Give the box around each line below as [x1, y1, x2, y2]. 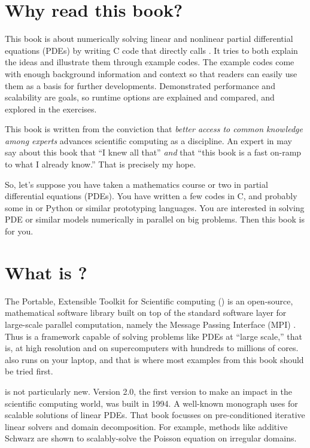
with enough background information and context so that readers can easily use [5, 67, 297, 80]
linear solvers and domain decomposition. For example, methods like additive [5, 420, 288, 432]
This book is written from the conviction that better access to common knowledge [5, 123, 303, 135]
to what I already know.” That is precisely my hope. [5, 158, 196, 170]
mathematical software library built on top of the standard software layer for [5, 306, 287, 319]
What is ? [5, 260, 87, 284]
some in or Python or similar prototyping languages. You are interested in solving [5, 201, 305, 214]
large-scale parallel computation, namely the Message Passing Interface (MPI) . [5, 318, 296, 330]
